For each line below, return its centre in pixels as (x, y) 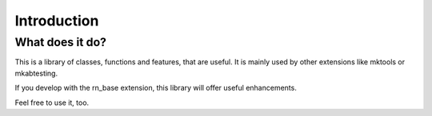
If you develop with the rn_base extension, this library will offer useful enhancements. (156, 88)
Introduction (57, 21)
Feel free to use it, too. (52, 102)
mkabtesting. (36, 73)
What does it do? (61, 42)
